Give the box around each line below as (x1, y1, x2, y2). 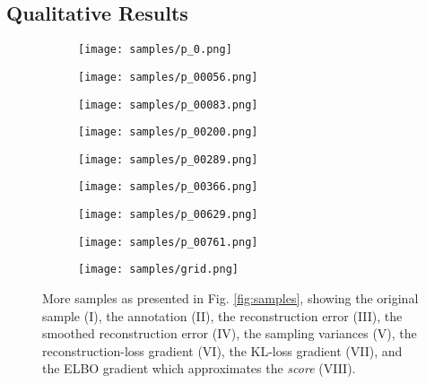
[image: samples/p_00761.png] (78, 235, 258, 249)
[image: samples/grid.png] (78, 263, 239, 276)
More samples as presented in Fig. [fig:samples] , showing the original (42, 289, 419, 308)
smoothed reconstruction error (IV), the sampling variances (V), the (42, 324, 417, 343)
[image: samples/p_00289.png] (78, 153, 258, 166)
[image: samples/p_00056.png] (78, 70, 258, 83)
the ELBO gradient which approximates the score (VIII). (42, 359, 356, 378)
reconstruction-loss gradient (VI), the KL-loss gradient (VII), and (42, 341, 403, 360)
